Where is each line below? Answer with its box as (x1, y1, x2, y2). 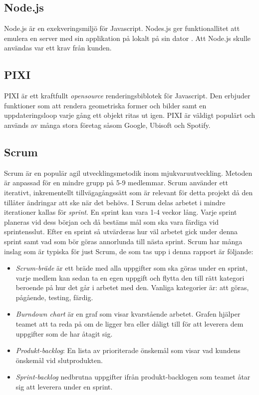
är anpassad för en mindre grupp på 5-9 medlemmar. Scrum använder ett (4, 177, 228, 188)
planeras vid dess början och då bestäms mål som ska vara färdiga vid (4, 216, 219, 227)
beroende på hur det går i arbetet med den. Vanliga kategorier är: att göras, (15, 282, 249, 293)
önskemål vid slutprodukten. (15, 355, 103, 365)
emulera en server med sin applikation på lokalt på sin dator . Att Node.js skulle (4, 32, 251, 43)
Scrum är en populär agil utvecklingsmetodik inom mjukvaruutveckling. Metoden (4, 167, 253, 178)
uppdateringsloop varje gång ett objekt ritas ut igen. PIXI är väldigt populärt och (4, 110, 256, 120)
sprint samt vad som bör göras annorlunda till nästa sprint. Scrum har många (4, 236, 243, 246)
